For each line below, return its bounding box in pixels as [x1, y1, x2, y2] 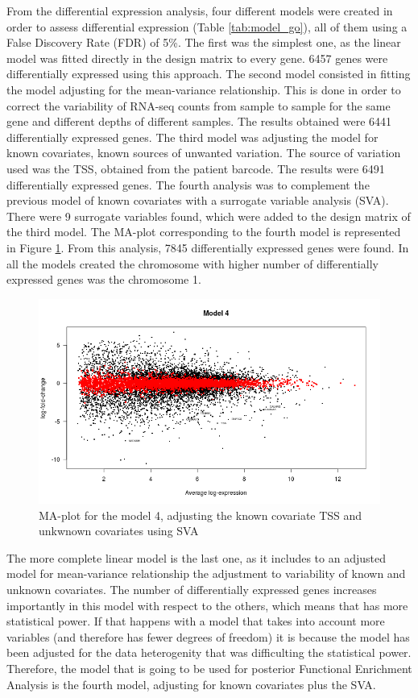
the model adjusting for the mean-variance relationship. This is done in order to [6, 81, 401, 98]
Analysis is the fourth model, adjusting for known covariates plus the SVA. [6, 675, 376, 692]
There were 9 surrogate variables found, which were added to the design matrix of [6, 207, 411, 224]
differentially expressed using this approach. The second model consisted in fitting [6, 65, 411, 82]
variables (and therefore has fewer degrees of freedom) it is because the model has [6, 628, 410, 645]
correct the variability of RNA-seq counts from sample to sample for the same [6, 97, 391, 114]
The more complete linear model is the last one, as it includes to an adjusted [6, 549, 386, 566]
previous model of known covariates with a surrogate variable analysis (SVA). [6, 192, 389, 209]
